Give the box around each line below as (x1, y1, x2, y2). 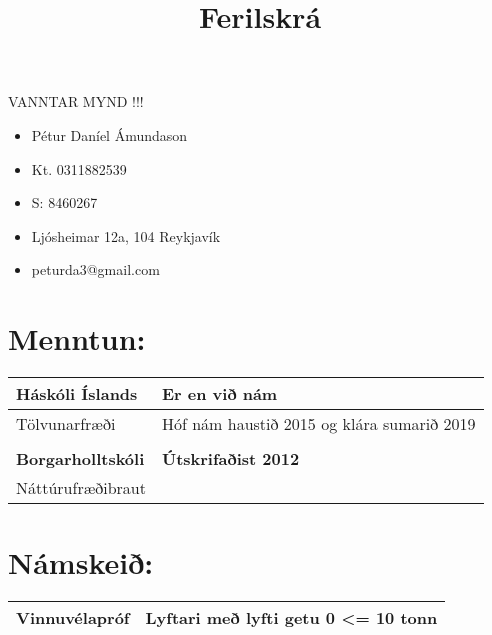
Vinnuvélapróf (16, 606, 130, 630)
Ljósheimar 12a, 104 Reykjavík (31, 225, 221, 246)
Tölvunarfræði (16, 412, 116, 436)
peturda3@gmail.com (31, 259, 160, 280)
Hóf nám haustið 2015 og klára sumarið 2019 (161, 412, 476, 436)
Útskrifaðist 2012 (161, 447, 300, 471)
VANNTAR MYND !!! (8, 91, 144, 112)
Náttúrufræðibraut (16, 476, 146, 500)
